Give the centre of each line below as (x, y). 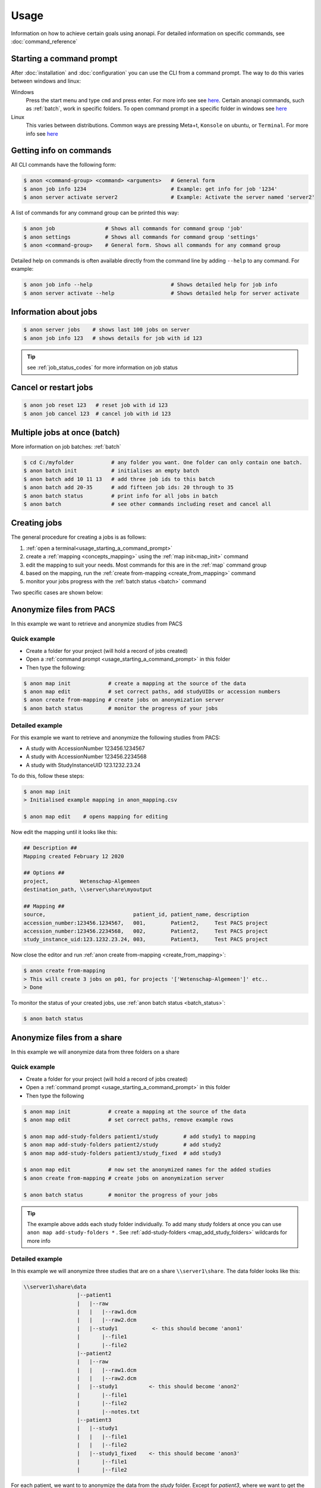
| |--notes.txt (108, 1412)
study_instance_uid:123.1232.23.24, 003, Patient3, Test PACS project (146, 940)
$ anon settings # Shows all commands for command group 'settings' (141, 237)
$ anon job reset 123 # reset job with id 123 (96, 405)
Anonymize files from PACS (63, 609)
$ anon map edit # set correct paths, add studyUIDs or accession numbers (152, 691)
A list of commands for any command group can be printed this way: (95, 213)
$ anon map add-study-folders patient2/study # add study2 (122, 1145)
